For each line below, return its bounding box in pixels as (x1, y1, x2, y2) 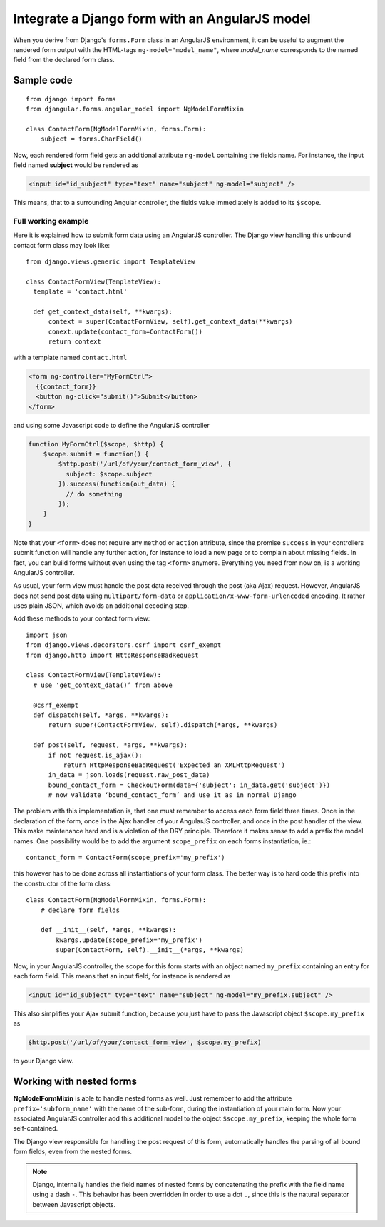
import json (26, 631, 68, 639)
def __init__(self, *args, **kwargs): (40, 926, 177, 934)
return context (48, 338, 101, 346)
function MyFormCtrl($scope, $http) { (28, 440, 164, 448)
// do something (65, 490, 123, 498)
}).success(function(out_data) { (58, 480, 175, 489)
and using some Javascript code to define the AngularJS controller (13, 421, 210, 429)
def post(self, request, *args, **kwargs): (33, 741, 188, 749)
